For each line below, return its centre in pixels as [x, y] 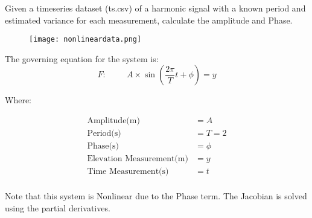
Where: [18, 100]
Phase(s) [103, 146]
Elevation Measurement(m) [138, 159]
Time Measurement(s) [128, 172]
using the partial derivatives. [58, 207]
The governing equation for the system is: [82, 58]
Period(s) [104, 134]
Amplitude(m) [113, 121]
